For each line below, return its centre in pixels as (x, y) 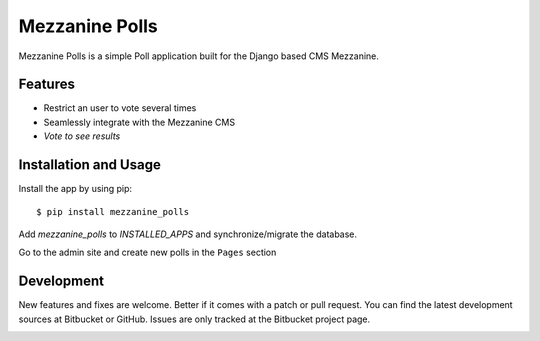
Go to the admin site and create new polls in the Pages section (147, 252)
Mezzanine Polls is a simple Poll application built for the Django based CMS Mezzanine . (199, 56)
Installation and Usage (90, 165)
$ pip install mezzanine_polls (113, 211)
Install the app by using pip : (75, 189)
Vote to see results (82, 136)
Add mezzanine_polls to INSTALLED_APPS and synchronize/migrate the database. (188, 234)
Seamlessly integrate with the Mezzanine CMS (139, 122)
